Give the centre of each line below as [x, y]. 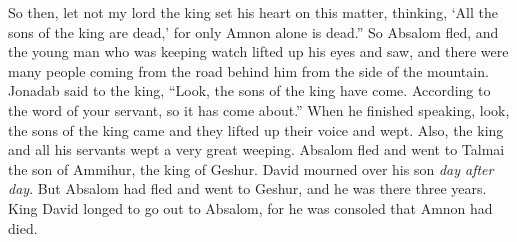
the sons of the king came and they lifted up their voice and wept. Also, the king [256, 129]
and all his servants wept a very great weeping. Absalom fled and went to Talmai [256, 149]
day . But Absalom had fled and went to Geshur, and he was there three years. [247, 188]
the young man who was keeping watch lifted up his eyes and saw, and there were [258, 51]
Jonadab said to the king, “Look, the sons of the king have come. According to [249, 90]
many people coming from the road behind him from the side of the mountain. [248, 70]
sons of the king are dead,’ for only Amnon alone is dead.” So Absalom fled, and [253, 31]
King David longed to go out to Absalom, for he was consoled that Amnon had [250, 207]
